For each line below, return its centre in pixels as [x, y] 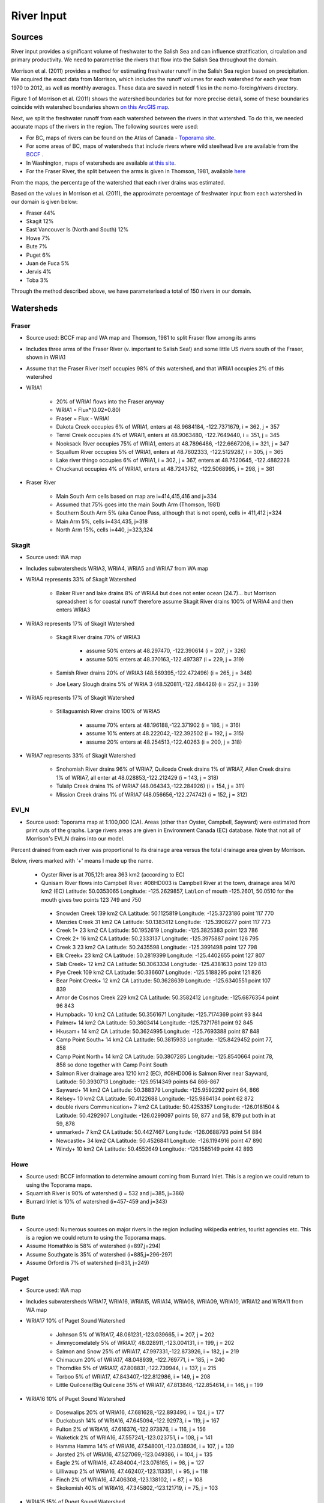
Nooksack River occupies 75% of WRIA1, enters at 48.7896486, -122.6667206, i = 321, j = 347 [172, 443]
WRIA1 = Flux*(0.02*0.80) [88, 410]
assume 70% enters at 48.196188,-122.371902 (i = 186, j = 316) [163, 725]
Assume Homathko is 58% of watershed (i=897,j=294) [94, 1246]
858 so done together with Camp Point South [112, 1065]
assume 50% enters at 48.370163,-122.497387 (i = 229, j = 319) [165, 659]
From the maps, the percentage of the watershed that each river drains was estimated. [118, 182]
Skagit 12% [40, 221]
